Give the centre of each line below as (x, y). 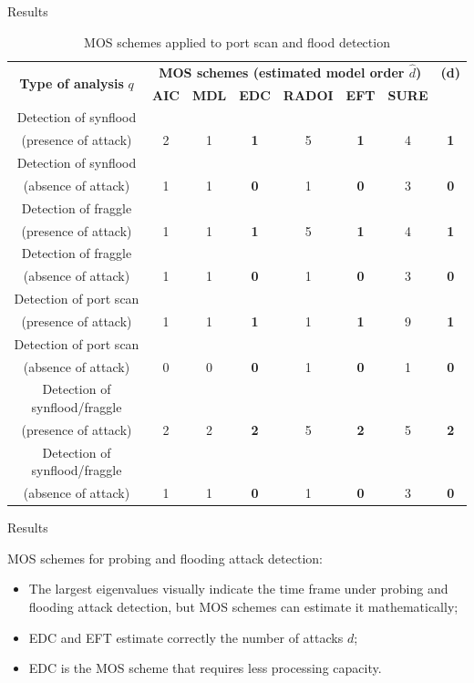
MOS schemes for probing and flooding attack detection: (165, 558)
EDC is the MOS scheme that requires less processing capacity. (205, 668)
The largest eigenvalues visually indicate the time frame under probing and (238, 589)
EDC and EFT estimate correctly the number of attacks (186, 637)
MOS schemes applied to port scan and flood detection (237, 41)
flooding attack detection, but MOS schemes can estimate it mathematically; (243, 607)
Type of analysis (72, 83)
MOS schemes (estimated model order (282, 72)
